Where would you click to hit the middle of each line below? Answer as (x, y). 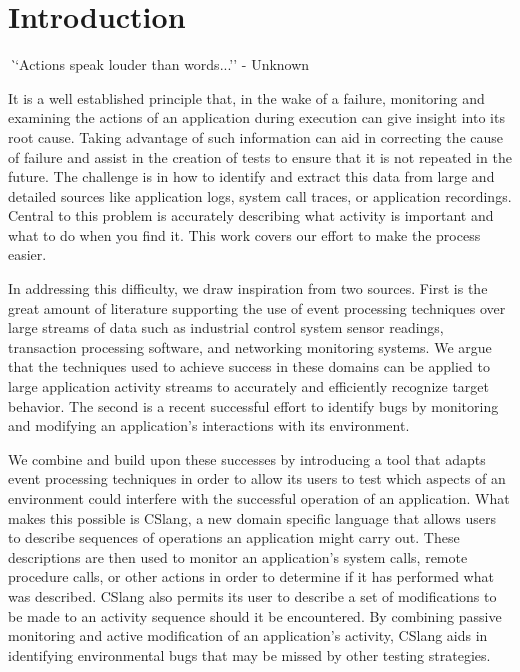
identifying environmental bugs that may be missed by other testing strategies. (249, 654)
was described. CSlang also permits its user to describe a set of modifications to (252, 595)
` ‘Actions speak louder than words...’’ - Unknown (159, 64)
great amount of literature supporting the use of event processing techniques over (257, 307)
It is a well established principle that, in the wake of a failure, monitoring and (246, 97)
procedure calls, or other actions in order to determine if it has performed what (251, 576)
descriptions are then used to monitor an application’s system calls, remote (238, 556)
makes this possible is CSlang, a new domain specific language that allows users (252, 517)
